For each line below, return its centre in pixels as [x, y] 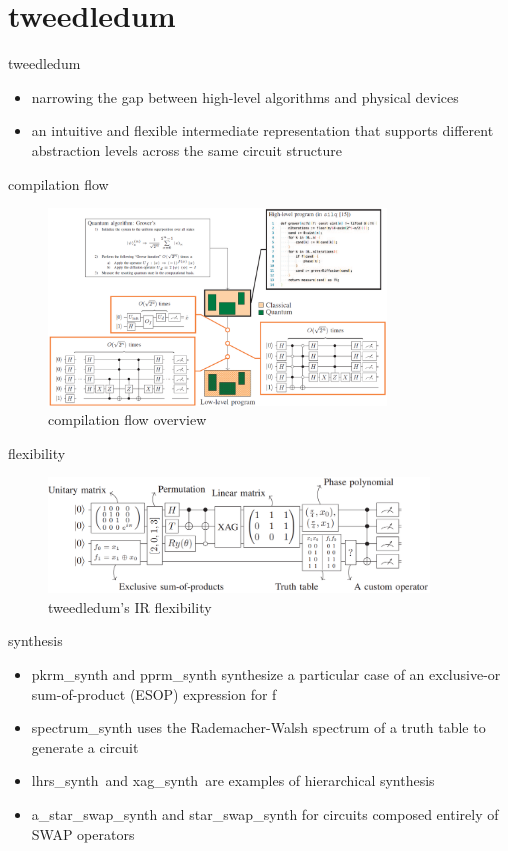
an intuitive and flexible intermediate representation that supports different [262, 130]
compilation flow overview [127, 419]
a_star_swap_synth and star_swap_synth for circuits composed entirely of [265, 813]
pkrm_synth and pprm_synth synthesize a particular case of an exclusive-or [266, 673]
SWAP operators [83, 833]
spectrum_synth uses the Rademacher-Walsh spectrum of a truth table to [258, 727]
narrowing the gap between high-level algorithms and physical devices [245, 96]
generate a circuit [85, 746]
